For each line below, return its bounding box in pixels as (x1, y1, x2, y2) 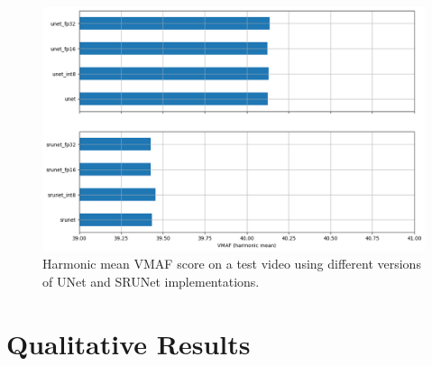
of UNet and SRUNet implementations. (42, 271, 260, 290)
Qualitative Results (6, 325, 251, 361)
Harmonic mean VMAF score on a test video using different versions (42, 254, 421, 273)
